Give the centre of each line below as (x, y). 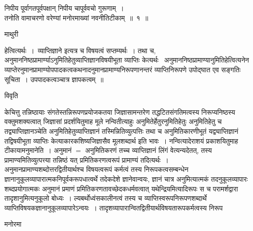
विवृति (11, 95)
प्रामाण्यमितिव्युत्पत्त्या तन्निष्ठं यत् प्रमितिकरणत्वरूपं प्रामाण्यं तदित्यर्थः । (87, 159)
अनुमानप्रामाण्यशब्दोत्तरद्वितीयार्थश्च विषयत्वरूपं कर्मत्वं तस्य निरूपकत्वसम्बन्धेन (97, 169)
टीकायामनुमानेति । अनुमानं (38, 150)
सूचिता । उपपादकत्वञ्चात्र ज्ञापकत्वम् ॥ (54, 79)
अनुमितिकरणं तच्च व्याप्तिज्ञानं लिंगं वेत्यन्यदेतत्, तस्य (148, 150)
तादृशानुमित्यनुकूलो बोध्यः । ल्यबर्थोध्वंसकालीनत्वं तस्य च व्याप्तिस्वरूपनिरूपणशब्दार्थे (106, 198)
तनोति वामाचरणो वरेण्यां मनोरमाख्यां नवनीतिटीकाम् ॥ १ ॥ (76, 17)
